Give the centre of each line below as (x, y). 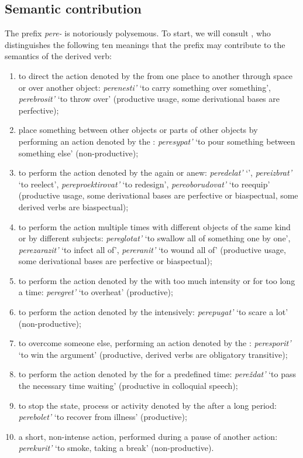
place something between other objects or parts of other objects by (138, 130)
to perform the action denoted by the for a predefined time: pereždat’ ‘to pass (157, 374)
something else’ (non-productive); (78, 153)
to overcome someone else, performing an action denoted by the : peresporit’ (155, 343)
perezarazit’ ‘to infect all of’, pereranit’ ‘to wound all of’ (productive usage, (152, 249)
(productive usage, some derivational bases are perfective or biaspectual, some (158, 195)
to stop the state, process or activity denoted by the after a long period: (147, 405)
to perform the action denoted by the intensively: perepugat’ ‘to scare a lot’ (153, 312)
